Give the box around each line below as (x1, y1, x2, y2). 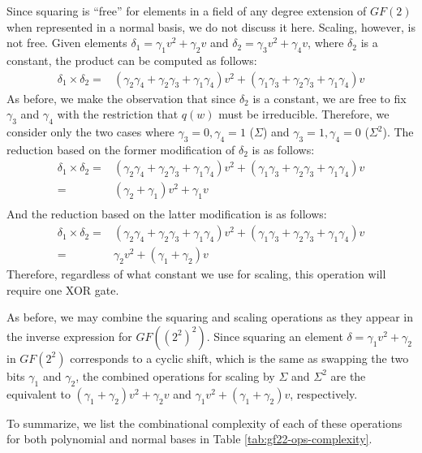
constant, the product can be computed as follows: (6, 51, 257, 68)
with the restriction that (57, 106, 179, 123)
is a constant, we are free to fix (252, 89, 407, 106)
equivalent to (6, 385, 71, 402)
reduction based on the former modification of (6, 140, 235, 157)
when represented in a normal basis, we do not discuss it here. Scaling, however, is (6, 18, 416, 35)
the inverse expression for (6, 327, 132, 344)
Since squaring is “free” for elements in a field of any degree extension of (6, 2, 367, 19)
